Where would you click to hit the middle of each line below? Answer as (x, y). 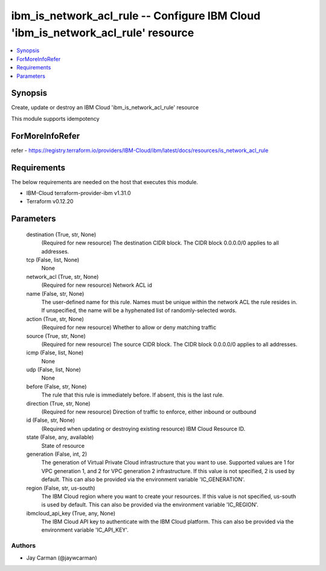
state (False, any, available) (60, 437)
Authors (24, 546)
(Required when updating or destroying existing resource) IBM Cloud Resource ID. (143, 429)
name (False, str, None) (55, 293)
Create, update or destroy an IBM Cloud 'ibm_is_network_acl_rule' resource (105, 107)
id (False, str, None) (51, 420)
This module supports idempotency (55, 118)
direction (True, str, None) (58, 403)
